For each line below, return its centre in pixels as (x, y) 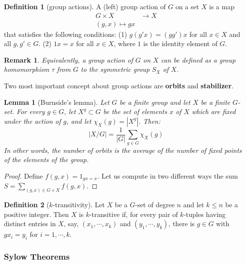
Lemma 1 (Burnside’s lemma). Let (57, 102)
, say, (71, 224)
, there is (182, 224)
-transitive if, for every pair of (134, 214)
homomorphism (27, 69)
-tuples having (205, 214)
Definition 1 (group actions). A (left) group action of (85, 6)
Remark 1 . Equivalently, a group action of (69, 59)
